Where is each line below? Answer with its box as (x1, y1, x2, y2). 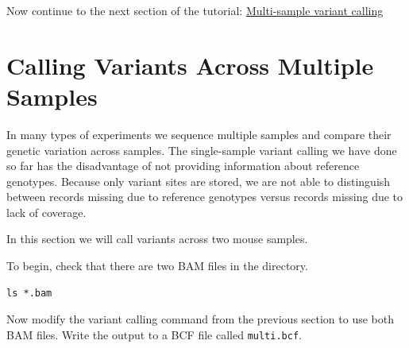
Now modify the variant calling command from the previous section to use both (6, 311, 395, 327)
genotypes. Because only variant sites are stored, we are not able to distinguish (6, 172, 391, 189)
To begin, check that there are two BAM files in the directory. (6, 257, 308, 274)
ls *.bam (6, 287, 52, 299)
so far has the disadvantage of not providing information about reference (6, 157, 360, 174)
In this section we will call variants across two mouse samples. (6, 230, 308, 247)
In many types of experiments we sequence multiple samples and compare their (6, 126, 392, 142)
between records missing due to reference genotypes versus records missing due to (6, 188, 403, 205)
